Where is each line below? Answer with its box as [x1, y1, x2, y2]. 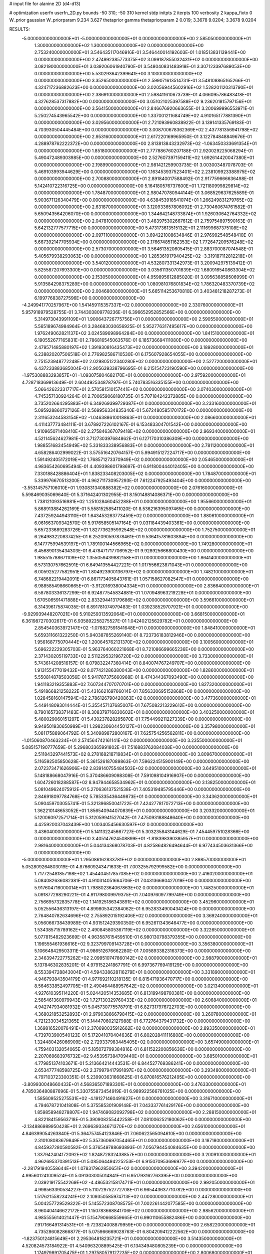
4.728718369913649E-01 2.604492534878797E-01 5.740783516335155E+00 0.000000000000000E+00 [21, 379, 239, 385]
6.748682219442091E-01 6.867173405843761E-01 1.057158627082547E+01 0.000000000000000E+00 [34, 576, 249, 582]
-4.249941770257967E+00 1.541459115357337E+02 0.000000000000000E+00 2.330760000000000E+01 [21, 302, 243, 308]
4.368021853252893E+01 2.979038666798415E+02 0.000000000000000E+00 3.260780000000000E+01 [34, 1011, 256, 1017]
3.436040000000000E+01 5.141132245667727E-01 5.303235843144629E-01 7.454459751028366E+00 [34, 828, 249, 835]
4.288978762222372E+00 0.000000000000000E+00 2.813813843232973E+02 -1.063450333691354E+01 [34, 140, 257, 146]
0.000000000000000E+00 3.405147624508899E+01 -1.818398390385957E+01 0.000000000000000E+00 [34, 836, 258, 842]
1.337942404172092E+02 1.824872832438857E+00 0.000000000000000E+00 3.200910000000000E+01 [34, 1151, 256, 1157]
